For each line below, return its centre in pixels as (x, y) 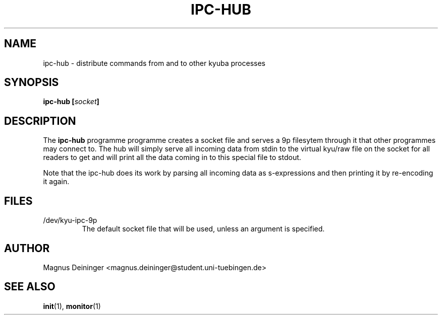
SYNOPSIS (32, 83)
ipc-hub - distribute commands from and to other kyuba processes (154, 63)
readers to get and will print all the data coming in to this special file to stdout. (172, 157)
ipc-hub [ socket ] (71, 102)
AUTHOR (27, 248)
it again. (56, 182)
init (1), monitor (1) (72, 306)
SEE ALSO (30, 287)
